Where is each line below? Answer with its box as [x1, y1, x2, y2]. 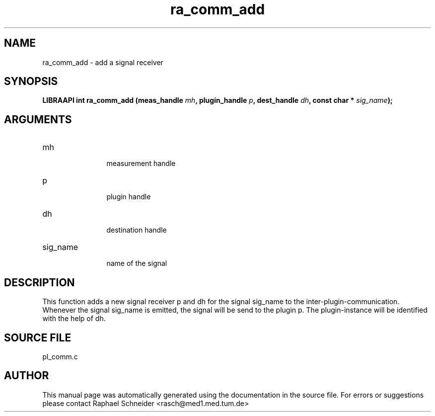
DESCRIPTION [4, 276, 75, 289]
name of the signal [106, 259, 167, 268]
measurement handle [106, 159, 176, 168]
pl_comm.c [42, 352, 78, 361]
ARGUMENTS [4, 113, 72, 126]
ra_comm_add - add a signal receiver [42, 58, 163, 67]
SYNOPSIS [4, 75, 58, 88]
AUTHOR [4, 369, 49, 382]
